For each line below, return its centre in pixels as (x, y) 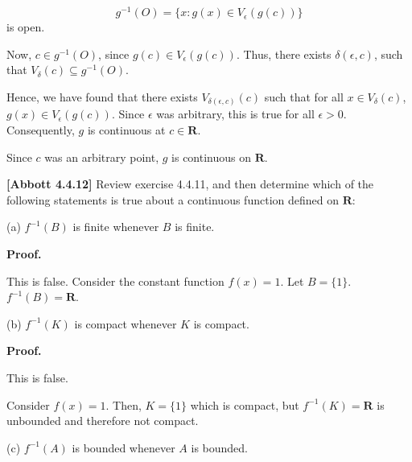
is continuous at (126, 129)
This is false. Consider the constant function (115, 280)
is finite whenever (116, 227)
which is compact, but (245, 404)
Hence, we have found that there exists (102, 96)
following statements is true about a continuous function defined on (173, 199)
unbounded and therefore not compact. (103, 421)
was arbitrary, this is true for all (235, 114)
